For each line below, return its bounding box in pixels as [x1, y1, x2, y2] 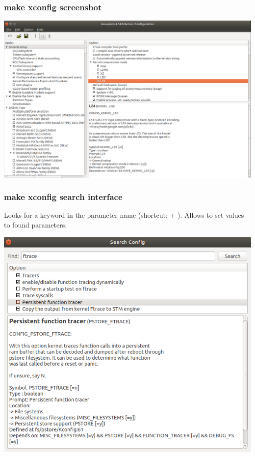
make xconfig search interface [4, 191, 123, 203]
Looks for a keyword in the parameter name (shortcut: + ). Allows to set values [4, 210, 244, 220]
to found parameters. [4, 220, 67, 230]
